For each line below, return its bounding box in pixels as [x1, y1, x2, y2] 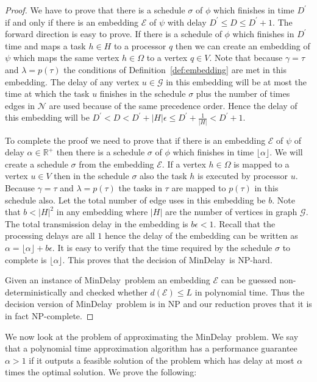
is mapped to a [233, 157, 290, 170]
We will [274, 146, 303, 158]
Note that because [214, 51, 283, 64]
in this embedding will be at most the [166, 75, 307, 88]
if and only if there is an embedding [5, 15, 139, 28]
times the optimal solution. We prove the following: [5, 366, 197, 378]
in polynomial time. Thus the [194, 285, 305, 298]
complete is [5, 253, 47, 266]
